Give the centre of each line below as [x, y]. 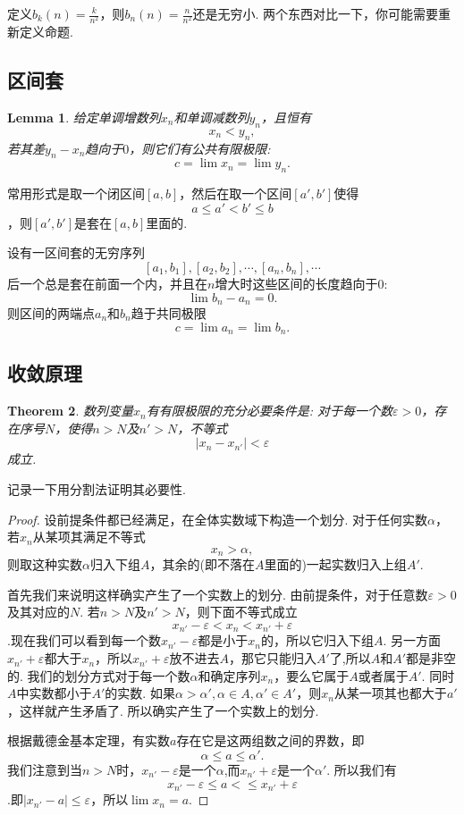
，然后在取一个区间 [236, 193]
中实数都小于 [54, 693]
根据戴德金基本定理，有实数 [89, 740]
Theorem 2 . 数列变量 [70, 411]
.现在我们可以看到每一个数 [84, 640]
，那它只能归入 [272, 658]
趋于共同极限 [169, 312]
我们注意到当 [45, 770]
